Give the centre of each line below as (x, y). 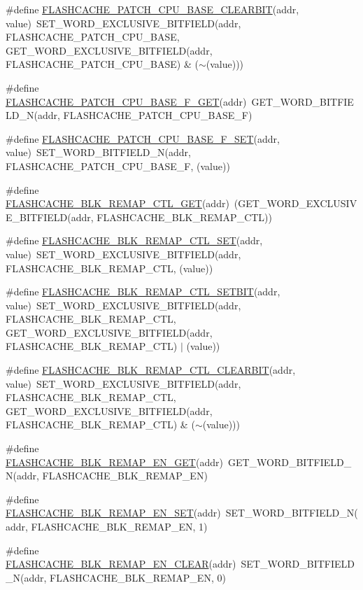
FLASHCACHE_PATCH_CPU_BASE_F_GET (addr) (126, 101)
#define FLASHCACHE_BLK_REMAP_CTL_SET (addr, (134, 240)
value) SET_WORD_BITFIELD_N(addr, (98, 152)
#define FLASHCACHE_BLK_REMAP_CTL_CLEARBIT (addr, (151, 370)
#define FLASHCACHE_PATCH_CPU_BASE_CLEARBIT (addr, (152, 9)
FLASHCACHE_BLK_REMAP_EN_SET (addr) (113, 513)
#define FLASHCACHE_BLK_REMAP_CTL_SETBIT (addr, (143, 292)
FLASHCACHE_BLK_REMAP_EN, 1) (119, 526)
